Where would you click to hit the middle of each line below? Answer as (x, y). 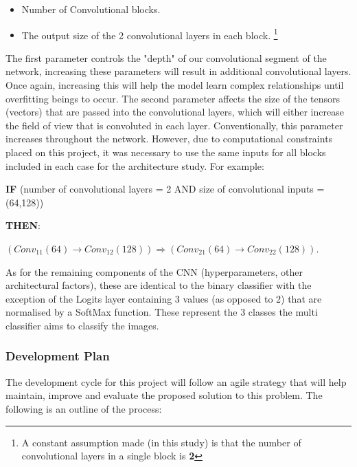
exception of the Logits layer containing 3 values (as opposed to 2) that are (164, 298)
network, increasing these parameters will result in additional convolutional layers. (178, 71)
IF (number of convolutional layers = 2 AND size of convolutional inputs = (165, 189)
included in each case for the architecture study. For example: (135, 165)
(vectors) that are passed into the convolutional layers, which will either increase (175, 112)
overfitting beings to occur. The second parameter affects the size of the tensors (173, 98)
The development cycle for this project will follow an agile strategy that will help (176, 381)
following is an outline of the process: (84, 408)
